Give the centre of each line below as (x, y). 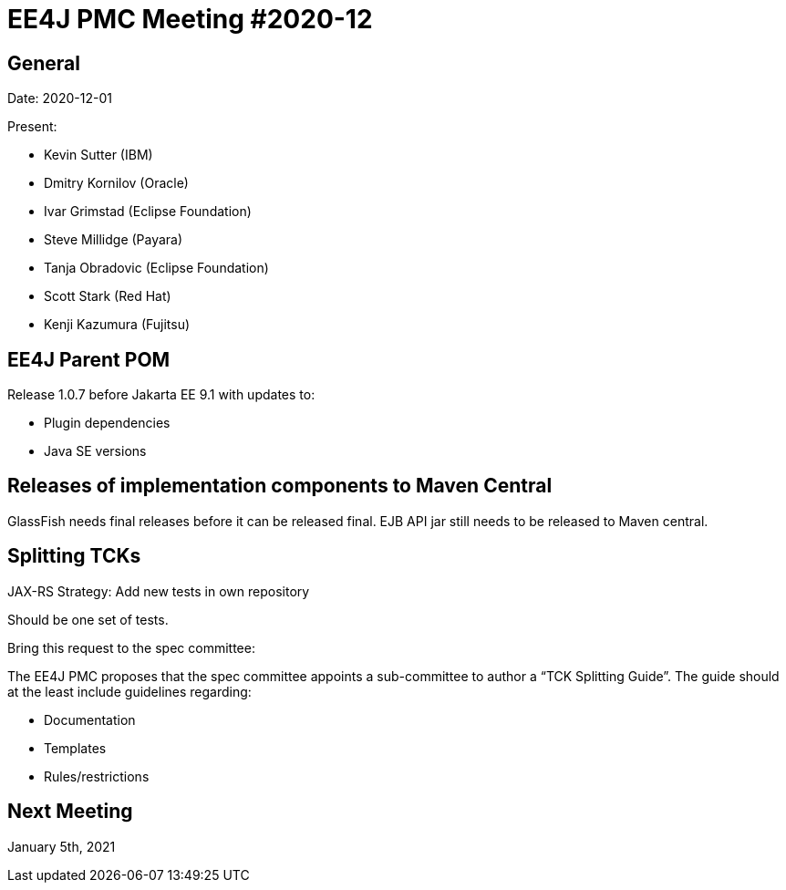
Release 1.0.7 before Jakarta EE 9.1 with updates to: (161, 395)
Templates (75, 748)
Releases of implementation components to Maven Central (280, 486)
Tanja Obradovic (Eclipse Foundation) (156, 268)
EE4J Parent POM (89, 359)
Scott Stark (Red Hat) (108, 296)
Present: (32, 127)
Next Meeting (70, 812)
